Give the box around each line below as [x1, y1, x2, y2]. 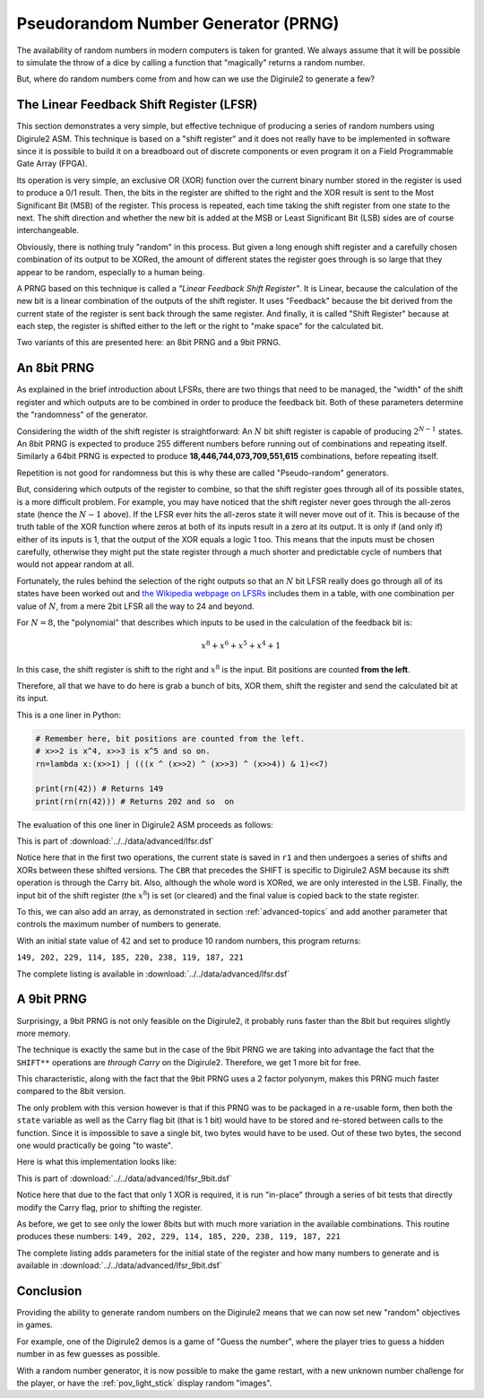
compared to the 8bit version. [16, 1086, 126, 1097]
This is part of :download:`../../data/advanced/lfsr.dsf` [16, 836, 214, 847]
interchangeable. [16, 225, 80, 236]
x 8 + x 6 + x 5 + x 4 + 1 [201, 639, 281, 651]
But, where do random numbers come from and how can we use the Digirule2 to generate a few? [16, 74, 376, 84]
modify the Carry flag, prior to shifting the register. [16, 1202, 203, 1212]
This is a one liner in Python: [16, 709, 121, 720]
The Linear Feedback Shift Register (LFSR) [16, 97, 258, 112]
